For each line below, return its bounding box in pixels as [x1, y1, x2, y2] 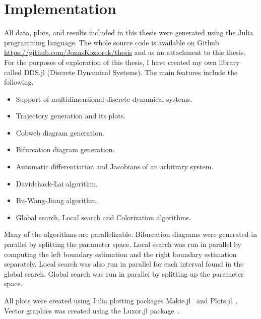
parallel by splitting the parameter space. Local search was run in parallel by [4, 239, 241, 249]
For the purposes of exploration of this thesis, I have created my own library [4, 56, 240, 67]
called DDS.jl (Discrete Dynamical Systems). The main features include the [4, 67, 238, 77]
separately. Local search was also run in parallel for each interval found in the [4, 259, 244, 269]
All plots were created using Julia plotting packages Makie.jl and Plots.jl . [4, 295, 238, 305]
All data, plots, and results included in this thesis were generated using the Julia [4, 27, 253, 38]
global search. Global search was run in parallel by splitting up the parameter [4, 268, 244, 279]
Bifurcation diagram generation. [16, 144, 115, 155]
